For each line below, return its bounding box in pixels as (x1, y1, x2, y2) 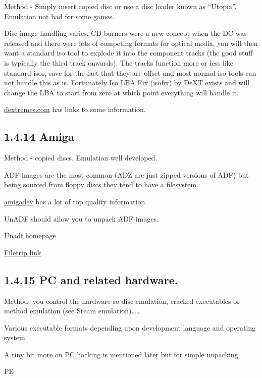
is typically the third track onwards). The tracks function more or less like (4, 57, 234, 68)
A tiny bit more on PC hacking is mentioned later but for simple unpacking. (4, 349, 240, 359)
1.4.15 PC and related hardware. (4, 272, 178, 287)
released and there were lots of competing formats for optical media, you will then (4, 37, 258, 48)
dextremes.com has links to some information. (4, 104, 146, 115)
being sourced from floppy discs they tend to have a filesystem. (4, 179, 199, 190)
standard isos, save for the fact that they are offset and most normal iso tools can (4, 67, 256, 78)
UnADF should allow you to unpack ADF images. (4, 213, 159, 224)
